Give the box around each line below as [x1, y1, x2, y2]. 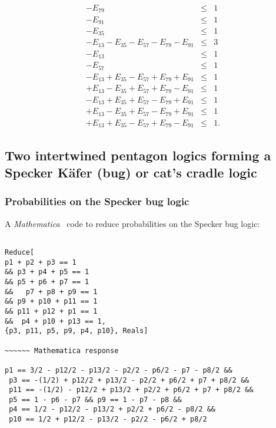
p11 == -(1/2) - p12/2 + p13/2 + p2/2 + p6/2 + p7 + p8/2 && [9, 386, 254, 394]
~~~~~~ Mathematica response [5, 346, 119, 355]
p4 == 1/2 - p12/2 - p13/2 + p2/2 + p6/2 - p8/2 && [9, 405, 215, 414]
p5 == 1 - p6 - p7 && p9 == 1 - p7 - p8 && [9, 395, 182, 404]
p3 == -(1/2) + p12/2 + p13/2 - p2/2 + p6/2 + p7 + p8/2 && [9, 376, 250, 384]
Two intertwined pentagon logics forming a [5, 146, 271, 164]
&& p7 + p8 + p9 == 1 [5, 287, 98, 296]
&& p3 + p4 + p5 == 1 [5, 268, 89, 276]
